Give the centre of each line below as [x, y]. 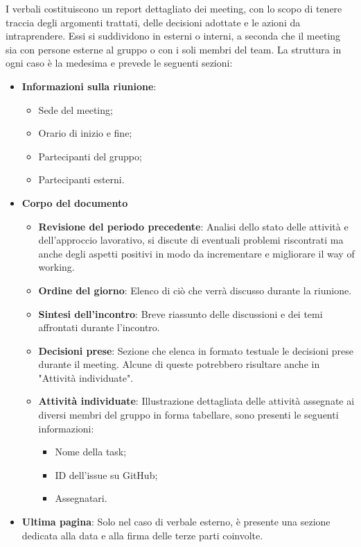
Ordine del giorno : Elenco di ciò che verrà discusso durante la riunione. [195, 290]
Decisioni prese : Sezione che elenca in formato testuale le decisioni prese [196, 350]
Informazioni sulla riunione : [89, 86]
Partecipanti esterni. [81, 179]
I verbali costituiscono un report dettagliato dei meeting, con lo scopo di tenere [174, 8]
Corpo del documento [75, 202]
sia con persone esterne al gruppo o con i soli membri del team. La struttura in [174, 49]
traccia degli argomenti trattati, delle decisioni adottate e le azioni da [153, 22]
